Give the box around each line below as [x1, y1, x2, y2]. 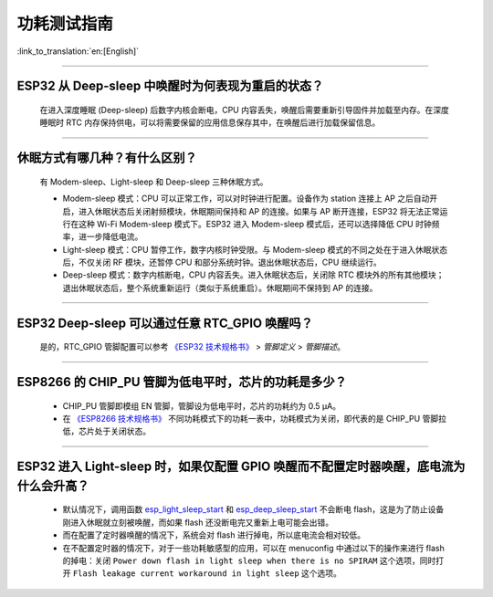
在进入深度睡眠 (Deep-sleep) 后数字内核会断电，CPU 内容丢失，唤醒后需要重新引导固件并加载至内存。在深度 [39, 104, 449, 115]
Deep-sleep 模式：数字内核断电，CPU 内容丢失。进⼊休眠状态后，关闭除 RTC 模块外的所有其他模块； [62, 269, 445, 280]
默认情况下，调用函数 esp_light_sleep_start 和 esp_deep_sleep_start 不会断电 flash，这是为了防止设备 [62, 504, 445, 515]
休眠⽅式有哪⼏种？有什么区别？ [16, 151, 197, 166]
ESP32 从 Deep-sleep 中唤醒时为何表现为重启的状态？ [16, 79, 324, 94]
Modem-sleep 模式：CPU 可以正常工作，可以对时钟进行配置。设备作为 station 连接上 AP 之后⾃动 [62, 193, 430, 204]
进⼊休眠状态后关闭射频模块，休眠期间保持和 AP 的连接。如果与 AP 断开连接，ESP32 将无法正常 [78, 205, 440, 216]
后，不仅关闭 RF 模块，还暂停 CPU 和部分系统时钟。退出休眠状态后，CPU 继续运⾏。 [62, 257, 383, 268]
